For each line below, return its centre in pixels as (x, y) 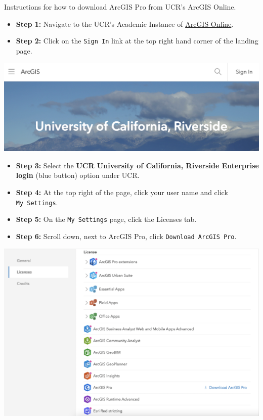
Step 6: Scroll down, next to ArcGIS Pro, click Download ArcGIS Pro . (126, 236)
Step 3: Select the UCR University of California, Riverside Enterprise (137, 165)
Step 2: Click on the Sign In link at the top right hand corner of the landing (137, 41)
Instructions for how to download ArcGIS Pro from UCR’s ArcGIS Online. (120, 7)
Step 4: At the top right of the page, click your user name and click (122, 192)
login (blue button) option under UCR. (78, 175)
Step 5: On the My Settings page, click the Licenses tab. (106, 219)
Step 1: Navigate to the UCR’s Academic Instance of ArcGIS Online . (125, 24)
